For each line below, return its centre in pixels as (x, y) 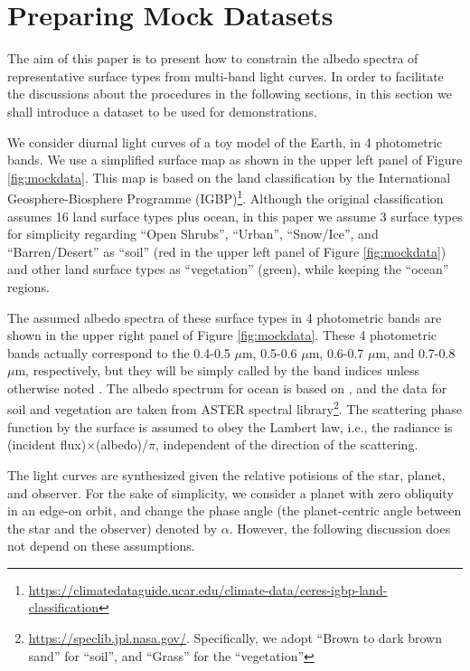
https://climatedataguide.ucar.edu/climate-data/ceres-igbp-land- (208, 589)
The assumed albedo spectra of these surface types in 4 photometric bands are (225, 317)
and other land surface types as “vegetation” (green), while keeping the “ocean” (228, 269)
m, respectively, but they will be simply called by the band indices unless (217, 370)
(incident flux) (47, 444)
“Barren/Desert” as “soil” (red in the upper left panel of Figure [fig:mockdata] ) (227, 251)
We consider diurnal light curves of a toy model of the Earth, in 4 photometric (225, 142)
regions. (28, 286)
